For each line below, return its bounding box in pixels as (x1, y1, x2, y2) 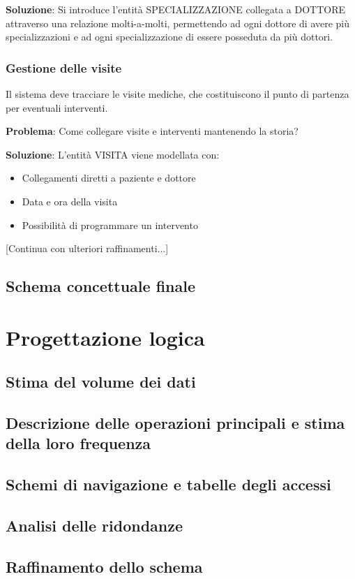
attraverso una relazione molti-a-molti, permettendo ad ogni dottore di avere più (6, 15, 350, 30)
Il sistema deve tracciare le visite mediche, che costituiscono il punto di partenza (6, 87, 349, 101)
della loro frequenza (6, 432, 151, 454)
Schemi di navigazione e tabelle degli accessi (6, 474, 331, 495)
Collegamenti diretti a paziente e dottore (22, 170, 196, 185)
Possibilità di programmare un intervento (22, 217, 198, 232)
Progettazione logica (6, 323, 205, 351)
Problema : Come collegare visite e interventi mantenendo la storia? (6, 124, 299, 138)
